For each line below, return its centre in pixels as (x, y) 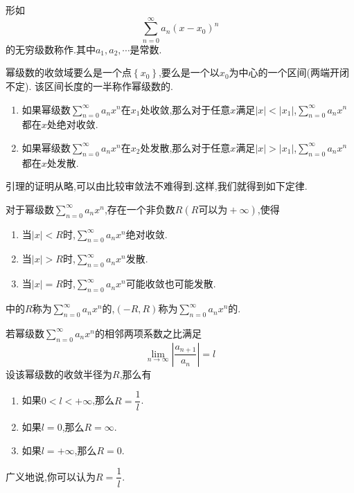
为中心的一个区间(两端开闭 (289, 72)
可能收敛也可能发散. (171, 284)
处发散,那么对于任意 (185, 147)
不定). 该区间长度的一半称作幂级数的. (89, 86)
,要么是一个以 (189, 72)
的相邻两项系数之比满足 (148, 333)
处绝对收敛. (72, 124)
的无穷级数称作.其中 (51, 49)
